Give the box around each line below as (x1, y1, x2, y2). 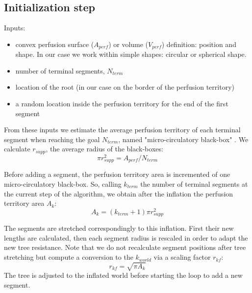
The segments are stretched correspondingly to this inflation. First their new (4, 223, 234, 233)
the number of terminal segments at (140, 178, 248, 189)
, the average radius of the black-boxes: (46, 144, 163, 154)
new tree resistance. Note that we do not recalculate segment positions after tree (4, 242, 246, 252)
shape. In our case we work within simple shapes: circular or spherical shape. (15, 49, 247, 59)
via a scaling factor (153, 252, 211, 262)
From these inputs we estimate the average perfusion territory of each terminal (4, 124, 241, 135)
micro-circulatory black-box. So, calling (4, 178, 122, 189)
